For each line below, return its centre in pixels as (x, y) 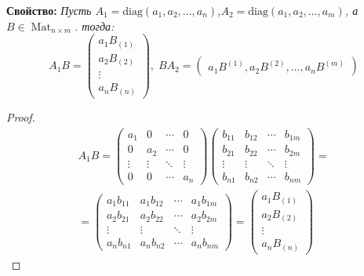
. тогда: (95, 25)
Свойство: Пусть (49, 10)
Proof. (21, 116)
